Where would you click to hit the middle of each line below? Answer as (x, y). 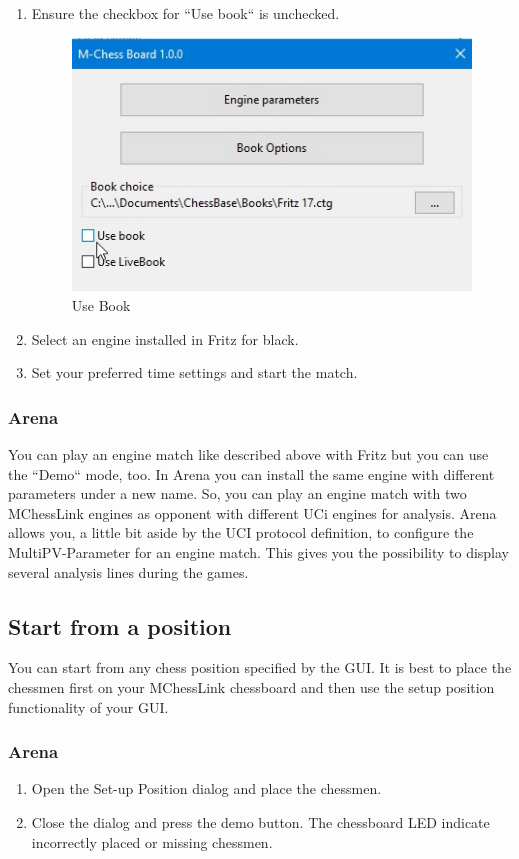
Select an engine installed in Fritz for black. (165, 338)
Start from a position (120, 625)
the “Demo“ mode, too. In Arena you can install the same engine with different (251, 473)
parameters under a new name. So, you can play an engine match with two (237, 493)
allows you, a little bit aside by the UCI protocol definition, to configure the (241, 532)
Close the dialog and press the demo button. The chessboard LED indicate (260, 822)
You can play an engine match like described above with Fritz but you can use (248, 454)
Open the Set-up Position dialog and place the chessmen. (206, 788)
